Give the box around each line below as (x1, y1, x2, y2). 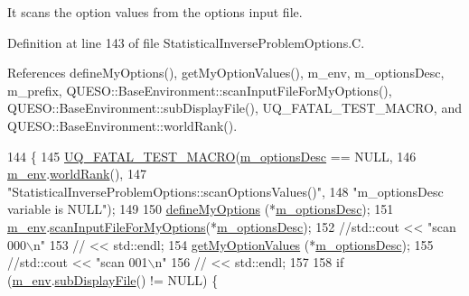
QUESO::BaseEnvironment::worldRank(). (7, 116, 238, 134)
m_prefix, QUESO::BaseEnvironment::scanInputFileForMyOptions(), (7, 80, 392, 99)
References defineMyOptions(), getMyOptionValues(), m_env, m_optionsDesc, (7, 63, 445, 82)
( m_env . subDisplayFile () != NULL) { (7, 270, 219, 289)
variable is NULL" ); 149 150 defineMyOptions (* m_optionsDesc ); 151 (7, 199, 394, 218)
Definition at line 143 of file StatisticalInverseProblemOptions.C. (7, 32, 365, 51)
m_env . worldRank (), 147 (7, 164, 146, 183)
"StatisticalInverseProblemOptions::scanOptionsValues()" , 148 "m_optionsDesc (7, 181, 444, 200)
